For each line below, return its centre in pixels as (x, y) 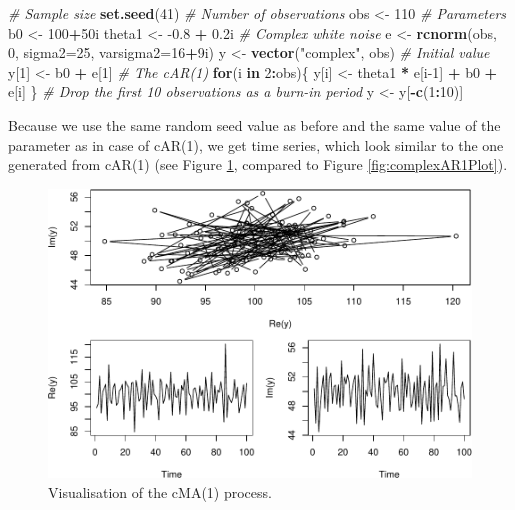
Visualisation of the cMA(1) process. (160, 491)
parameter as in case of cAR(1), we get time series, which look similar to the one (256, 144)
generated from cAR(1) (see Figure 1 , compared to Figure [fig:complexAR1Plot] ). (258, 164)
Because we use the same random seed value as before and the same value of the (254, 124)
